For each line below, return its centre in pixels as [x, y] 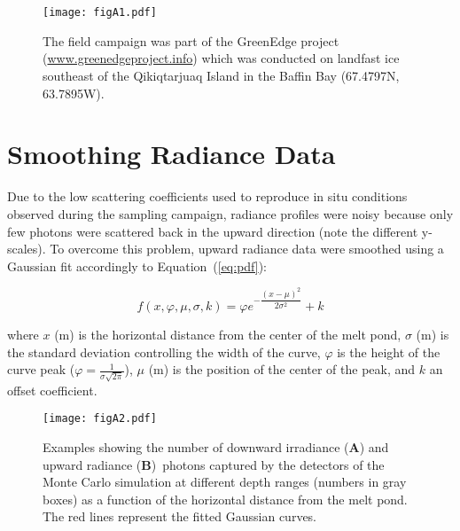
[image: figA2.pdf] [100, 419]
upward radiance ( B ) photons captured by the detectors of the [214, 464]
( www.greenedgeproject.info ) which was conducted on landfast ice [221, 58]
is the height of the [389, 351]
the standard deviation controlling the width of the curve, [164, 351]
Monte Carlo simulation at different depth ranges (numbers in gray [225, 482]
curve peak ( [41, 369]
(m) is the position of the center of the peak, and [282, 369]
